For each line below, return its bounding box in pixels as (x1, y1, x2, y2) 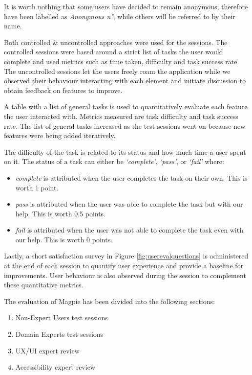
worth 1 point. (15, 182, 59, 192)
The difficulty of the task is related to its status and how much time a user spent (4, 146, 246, 157)
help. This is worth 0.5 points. (15, 208, 106, 218)
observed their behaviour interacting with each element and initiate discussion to (4, 75, 246, 86)
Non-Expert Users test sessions (15, 312, 108, 323)
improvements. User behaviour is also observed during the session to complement (4, 270, 246, 280)
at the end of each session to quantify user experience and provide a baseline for (4, 260, 244, 271)
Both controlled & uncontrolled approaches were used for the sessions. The (4, 37, 228, 47)
